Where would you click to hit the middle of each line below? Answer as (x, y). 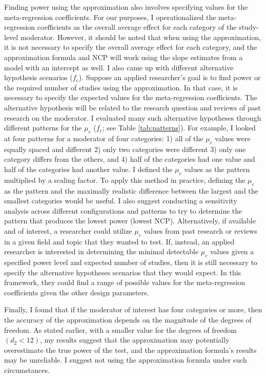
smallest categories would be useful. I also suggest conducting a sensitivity (121, 201)
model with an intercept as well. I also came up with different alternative (119, 67)
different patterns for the (43, 128)
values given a (232, 251)
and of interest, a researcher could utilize (68, 230)
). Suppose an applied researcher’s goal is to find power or (170, 77)
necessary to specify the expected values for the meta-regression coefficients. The (131, 97)
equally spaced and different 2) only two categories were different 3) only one (125, 149)
